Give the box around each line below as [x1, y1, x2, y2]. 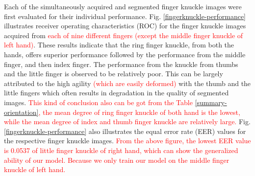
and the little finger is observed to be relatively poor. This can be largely [4, 68, 223, 79]
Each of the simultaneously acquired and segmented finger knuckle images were [4, 1, 242, 11]
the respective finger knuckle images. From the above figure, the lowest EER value [4, 135, 251, 146]
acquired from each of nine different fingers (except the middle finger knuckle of [4, 30, 243, 40]
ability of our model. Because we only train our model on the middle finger [4, 154, 229, 165]
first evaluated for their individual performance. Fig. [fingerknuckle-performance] [4, 11, 246, 21]
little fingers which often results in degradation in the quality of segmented [4, 88, 229, 98]
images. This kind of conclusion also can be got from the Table [4, 97, 193, 107]
